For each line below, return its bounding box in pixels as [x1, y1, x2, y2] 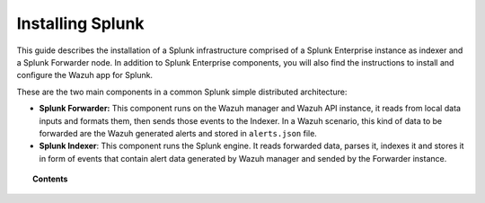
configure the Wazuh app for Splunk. [16, 70, 153, 81]
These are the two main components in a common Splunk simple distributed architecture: [16, 86, 348, 97]
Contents [32, 173, 68, 184]
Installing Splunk [16, 13, 145, 33]
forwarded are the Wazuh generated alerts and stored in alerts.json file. [39, 128, 318, 138]
